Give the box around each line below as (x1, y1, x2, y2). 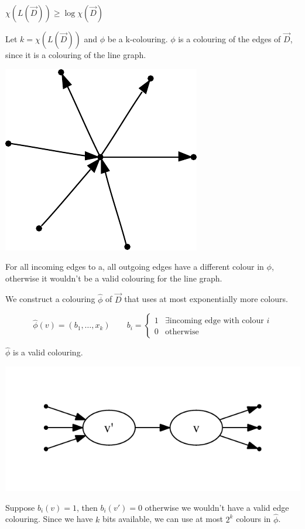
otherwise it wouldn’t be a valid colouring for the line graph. (5, 272, 222, 284)
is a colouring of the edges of (178, 33, 281, 45)
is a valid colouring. (13, 346, 83, 358)
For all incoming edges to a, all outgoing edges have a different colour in (5, 260, 264, 273)
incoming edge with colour (169, 317, 264, 325)
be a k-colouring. (107, 33, 168, 45)
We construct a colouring (5, 293, 95, 305)
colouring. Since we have (5, 513, 93, 525)
